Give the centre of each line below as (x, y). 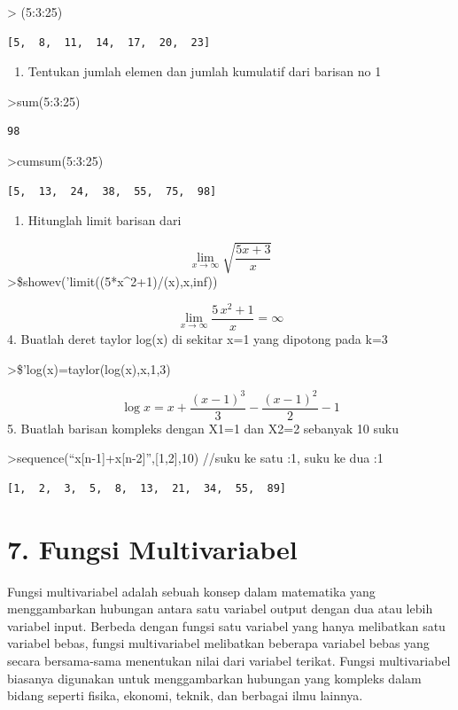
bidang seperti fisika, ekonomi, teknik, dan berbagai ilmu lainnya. (185, 695)
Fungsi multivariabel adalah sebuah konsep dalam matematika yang (191, 591)
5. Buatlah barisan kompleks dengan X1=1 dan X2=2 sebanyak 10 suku (203, 428)
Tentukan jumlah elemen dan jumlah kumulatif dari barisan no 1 (205, 71)
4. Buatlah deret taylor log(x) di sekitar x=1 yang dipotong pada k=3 (198, 339)
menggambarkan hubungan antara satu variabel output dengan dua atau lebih (220, 609)
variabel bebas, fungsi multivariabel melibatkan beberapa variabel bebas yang (218, 643)
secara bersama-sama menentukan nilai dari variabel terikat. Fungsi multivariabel (229, 661)
